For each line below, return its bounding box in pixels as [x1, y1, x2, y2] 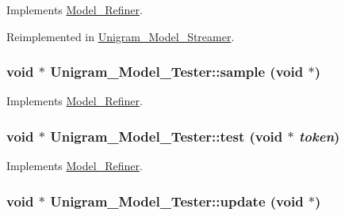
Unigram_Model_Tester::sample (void [50, 62, 304, 81]
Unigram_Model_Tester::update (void [50, 191, 304, 210]
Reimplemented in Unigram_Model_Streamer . [6, 28, 235, 44]
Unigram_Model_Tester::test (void [50, 126, 283, 146]
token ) [299, 126, 340, 146]
